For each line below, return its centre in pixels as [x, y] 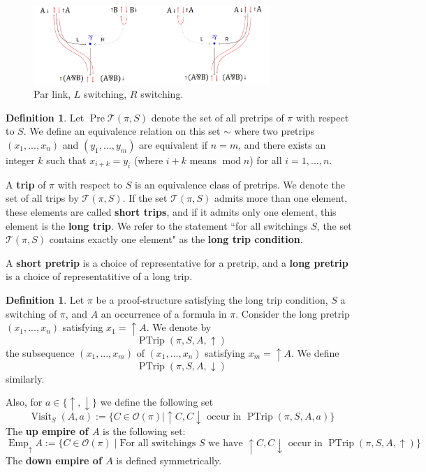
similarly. [25, 378]
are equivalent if [174, 144]
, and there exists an [282, 144]
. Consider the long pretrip [293, 313]
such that [66, 160]
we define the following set [157, 402]
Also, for [24, 402]
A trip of [26, 184]
